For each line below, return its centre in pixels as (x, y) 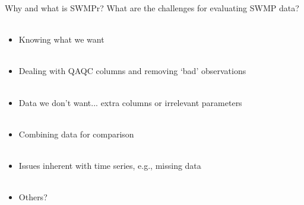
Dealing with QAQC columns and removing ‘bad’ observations (132, 71)
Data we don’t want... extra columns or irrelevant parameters (130, 102)
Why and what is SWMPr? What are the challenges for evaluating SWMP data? (152, 8)
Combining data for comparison (76, 134)
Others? (33, 197)
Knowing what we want (61, 39)
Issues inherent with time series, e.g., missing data (110, 165)
